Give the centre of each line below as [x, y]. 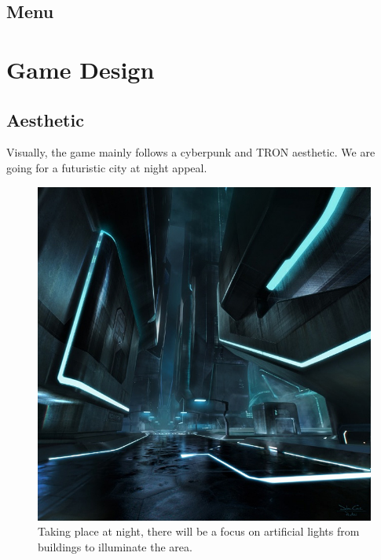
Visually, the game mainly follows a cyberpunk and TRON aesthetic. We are [191, 152]
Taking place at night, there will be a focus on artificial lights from [199, 531]
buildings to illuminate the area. [115, 546]
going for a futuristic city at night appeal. [107, 167]
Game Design [81, 69]
